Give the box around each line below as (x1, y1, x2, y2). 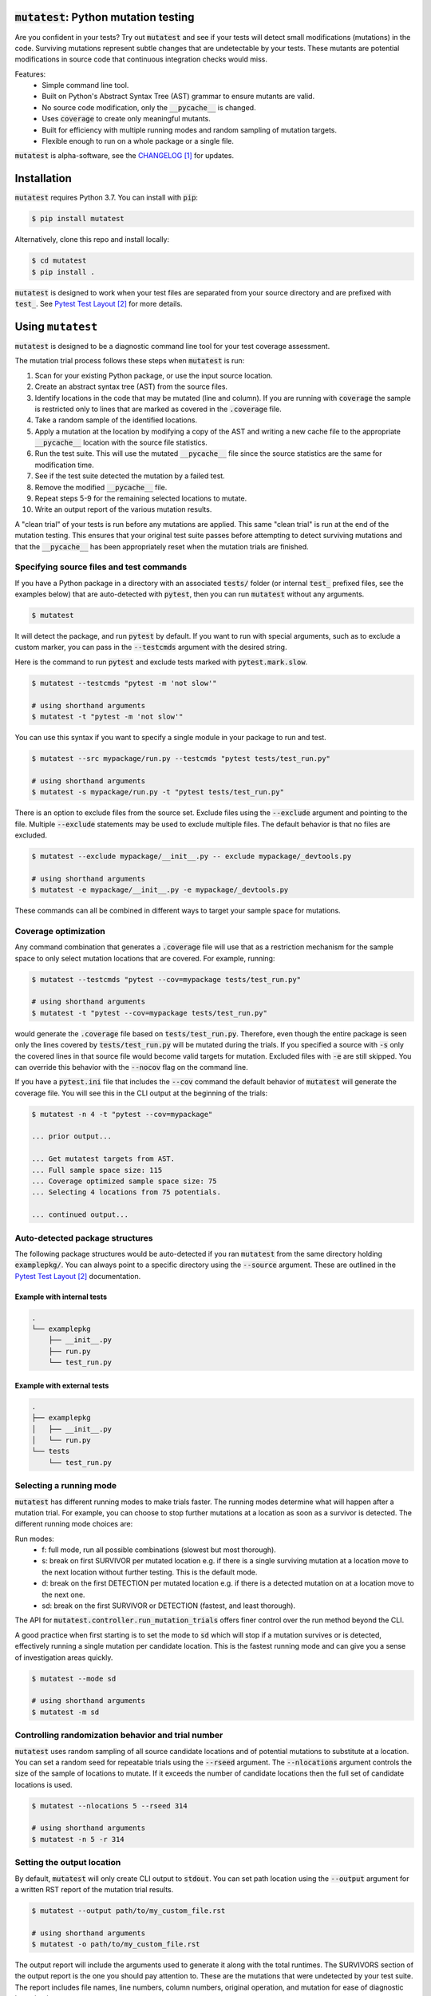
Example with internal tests (14, 1292, 108, 1301)
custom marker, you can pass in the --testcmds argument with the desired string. (14, 643, 287, 652)
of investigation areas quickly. (14, 1653, 113, 1662)
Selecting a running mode (14, 1480, 117, 1491)
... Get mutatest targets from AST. (31, 1154, 176, 1163)
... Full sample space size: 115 (31, 1166, 163, 1174)
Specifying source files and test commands (14, 561, 188, 572)
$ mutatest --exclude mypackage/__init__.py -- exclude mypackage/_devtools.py (31, 851, 352, 861)
